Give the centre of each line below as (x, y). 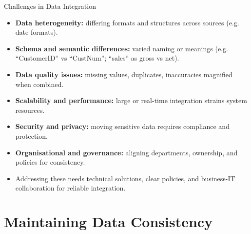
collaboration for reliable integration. (70, 188)
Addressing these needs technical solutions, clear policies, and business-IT (125, 178)
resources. (30, 110)
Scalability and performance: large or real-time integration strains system (131, 100)
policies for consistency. (50, 162)
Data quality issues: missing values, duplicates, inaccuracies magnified (124, 74)
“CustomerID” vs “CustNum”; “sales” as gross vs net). (97, 58)
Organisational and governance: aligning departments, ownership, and (126, 152)
